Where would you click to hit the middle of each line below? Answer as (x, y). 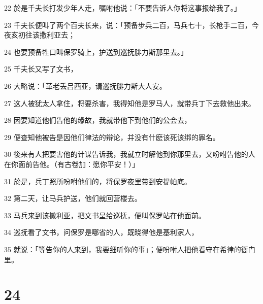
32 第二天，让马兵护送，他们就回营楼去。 (73, 198)
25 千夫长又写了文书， (41, 69)
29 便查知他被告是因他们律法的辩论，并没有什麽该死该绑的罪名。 (112, 137)
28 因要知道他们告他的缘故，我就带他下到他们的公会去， (98, 120)
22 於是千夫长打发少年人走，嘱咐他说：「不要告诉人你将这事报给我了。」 (123, 8)
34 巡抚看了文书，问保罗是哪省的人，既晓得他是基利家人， (101, 232)
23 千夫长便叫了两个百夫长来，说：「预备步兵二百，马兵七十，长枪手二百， (128, 25)
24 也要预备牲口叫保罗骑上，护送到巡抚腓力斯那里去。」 (96, 52)
